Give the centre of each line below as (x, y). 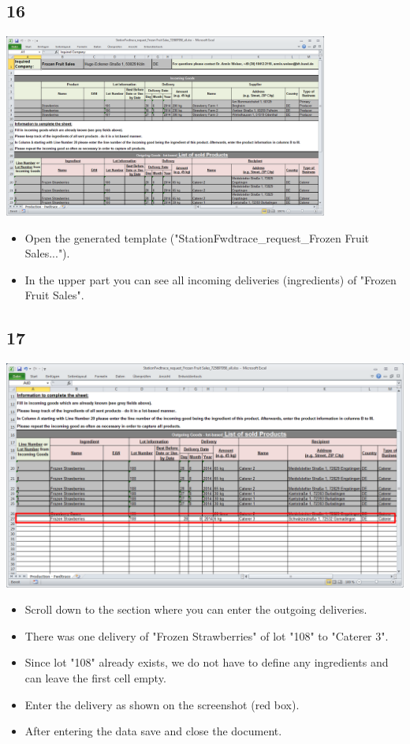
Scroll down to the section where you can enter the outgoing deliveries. (196, 609)
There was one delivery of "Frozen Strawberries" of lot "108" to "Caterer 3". (207, 635)
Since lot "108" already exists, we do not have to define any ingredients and (207, 662)
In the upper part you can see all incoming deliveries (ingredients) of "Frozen (211, 279)
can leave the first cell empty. (95, 678)
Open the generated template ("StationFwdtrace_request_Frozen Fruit (197, 237)
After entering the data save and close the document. (153, 731)
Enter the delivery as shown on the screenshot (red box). (162, 704)
